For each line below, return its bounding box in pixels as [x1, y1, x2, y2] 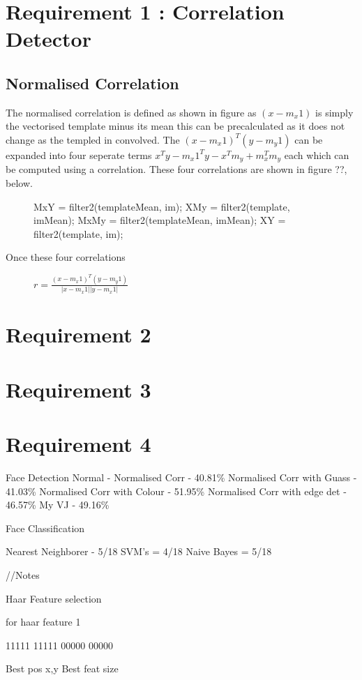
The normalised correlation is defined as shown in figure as [6, 105, 257, 119]
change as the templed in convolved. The [6, 132, 180, 146]
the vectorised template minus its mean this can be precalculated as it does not [6, 119, 345, 133]
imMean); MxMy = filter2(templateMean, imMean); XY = [33, 213, 286, 227]
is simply [315, 105, 354, 119]
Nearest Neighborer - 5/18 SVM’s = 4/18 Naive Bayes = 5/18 [6, 544, 272, 559]
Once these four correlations [6, 250, 126, 264]
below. [6, 176, 33, 190]
